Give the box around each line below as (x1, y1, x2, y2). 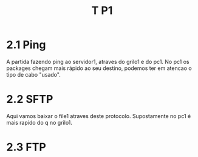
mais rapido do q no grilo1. (6, 119, 73, 126)
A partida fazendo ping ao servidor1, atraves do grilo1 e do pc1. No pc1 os (6, 58, 189, 65)
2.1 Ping (6, 38, 47, 52)
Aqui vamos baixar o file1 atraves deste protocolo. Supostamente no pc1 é (6, 112, 191, 119)
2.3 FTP (6, 141, 47, 154)
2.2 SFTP (6, 92, 53, 106)
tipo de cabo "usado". (6, 71, 61, 78)
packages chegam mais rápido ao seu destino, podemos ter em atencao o (6, 65, 193, 72)
